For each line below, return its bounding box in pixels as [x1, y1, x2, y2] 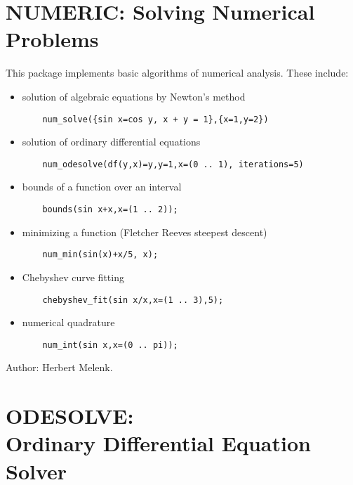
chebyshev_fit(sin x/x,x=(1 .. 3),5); [42, 295, 224, 305]
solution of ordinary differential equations [22, 134, 201, 149]
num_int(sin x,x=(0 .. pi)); [42, 339, 178, 350]
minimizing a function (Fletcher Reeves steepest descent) [22, 224, 267, 239]
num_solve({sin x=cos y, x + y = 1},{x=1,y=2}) [42, 114, 269, 124]
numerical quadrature [22, 315, 115, 330]
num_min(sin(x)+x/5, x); [42, 250, 159, 260]
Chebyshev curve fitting [22, 269, 124, 284]
